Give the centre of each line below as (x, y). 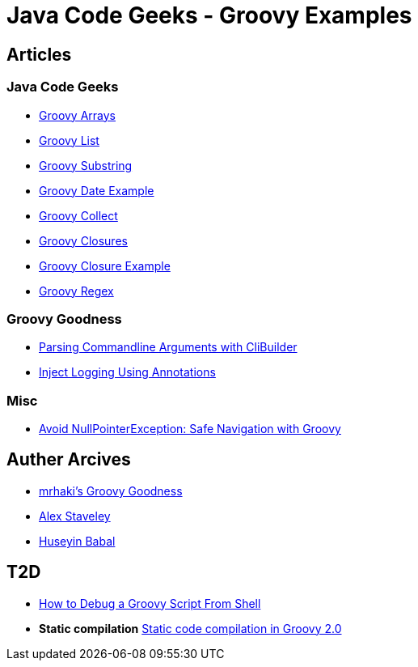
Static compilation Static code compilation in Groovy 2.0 (190, 628)
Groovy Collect (78, 215)
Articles (39, 54)
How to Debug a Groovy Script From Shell (150, 603)
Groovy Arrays (78, 115)
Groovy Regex (76, 291)
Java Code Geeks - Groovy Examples (209, 15)
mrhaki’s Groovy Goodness (111, 491)
